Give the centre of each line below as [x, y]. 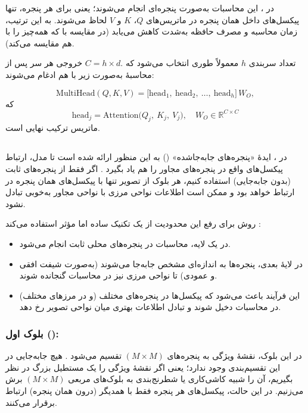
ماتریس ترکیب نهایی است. [53, 128]
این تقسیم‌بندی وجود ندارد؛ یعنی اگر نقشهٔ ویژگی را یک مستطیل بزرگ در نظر [143, 367]
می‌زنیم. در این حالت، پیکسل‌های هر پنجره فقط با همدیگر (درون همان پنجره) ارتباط [155, 390]
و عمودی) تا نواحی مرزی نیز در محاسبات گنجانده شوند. [118, 275]
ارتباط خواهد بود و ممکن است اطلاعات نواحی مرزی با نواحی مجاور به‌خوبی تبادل [150, 192]
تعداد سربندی [272, 63]
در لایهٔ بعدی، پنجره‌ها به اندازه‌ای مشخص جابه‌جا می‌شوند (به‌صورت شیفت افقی [161, 263]
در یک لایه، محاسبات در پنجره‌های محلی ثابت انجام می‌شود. [125, 243]
